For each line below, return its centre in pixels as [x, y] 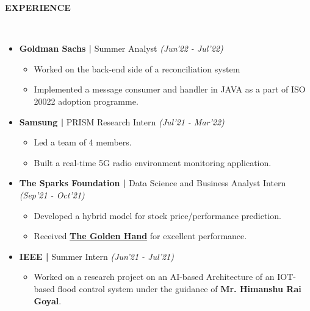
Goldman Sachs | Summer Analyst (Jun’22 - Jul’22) [121, 48]
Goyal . [48, 300]
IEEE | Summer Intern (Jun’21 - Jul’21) [96, 256]
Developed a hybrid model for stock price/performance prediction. [157, 215]
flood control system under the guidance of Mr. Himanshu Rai [179, 288]
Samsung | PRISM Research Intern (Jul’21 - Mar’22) [122, 121]
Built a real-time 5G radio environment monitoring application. [153, 162]
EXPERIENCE [38, 7]
